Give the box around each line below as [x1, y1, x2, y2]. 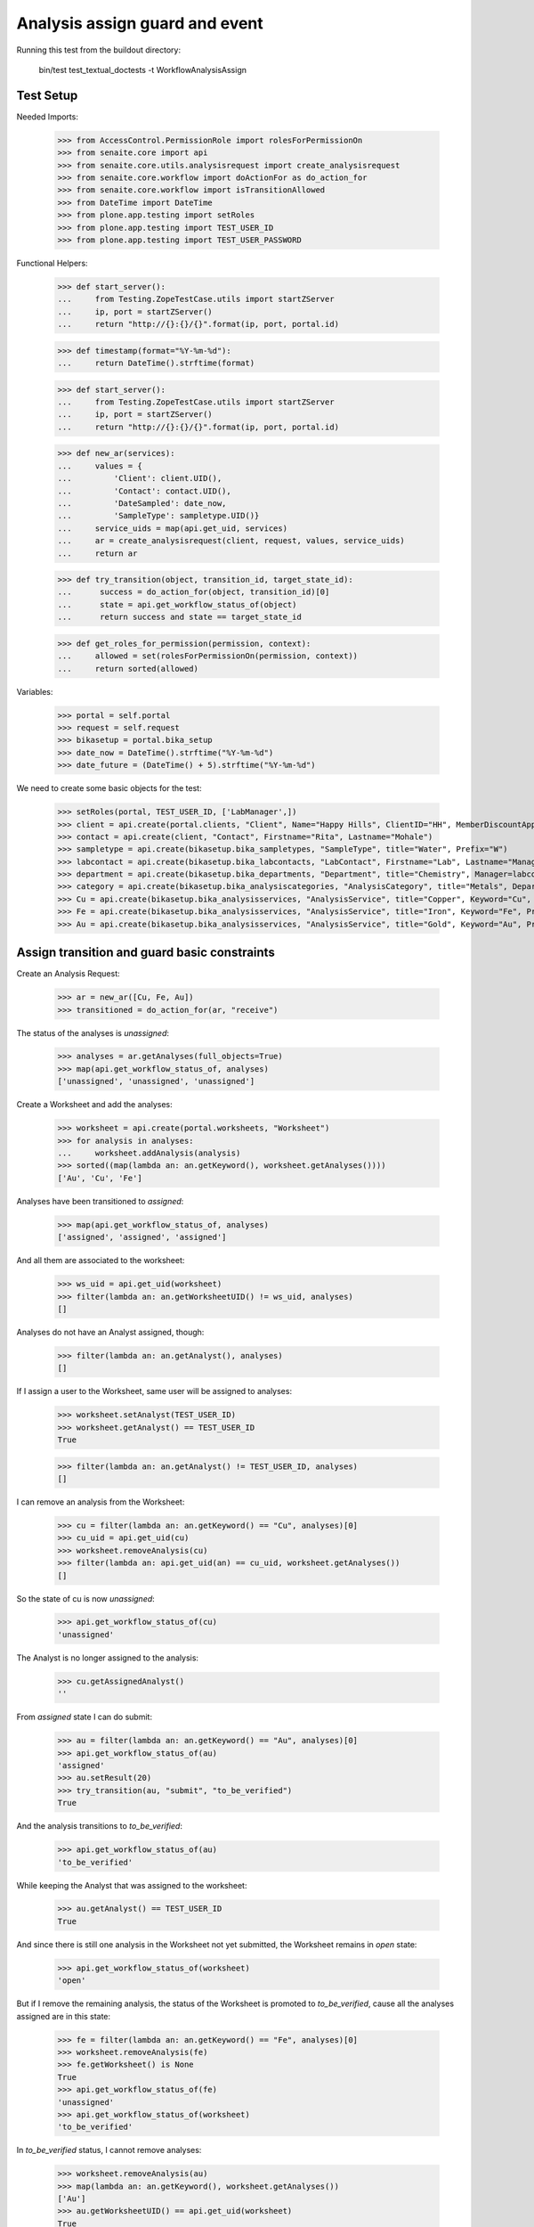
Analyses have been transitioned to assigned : [16, 1195, 184, 1206]
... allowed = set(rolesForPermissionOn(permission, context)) [57, 651, 359, 661]
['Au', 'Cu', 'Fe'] [57, 1172, 142, 1183]
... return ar [57, 548, 138, 559]
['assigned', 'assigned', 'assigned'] [57, 1232, 227, 1243]
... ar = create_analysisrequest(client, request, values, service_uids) [57, 535, 405, 546]
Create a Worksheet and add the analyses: [16, 1099, 173, 1110]
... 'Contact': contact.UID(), [57, 485, 231, 496]
